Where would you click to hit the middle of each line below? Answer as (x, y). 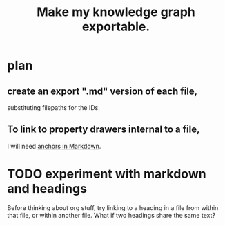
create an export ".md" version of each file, (102, 91)
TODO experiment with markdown (107, 174)
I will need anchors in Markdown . (54, 146)
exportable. (116, 27)
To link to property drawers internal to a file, (104, 130)
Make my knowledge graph (116, 12)
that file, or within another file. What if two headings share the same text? (111, 215)
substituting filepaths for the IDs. (53, 107)
